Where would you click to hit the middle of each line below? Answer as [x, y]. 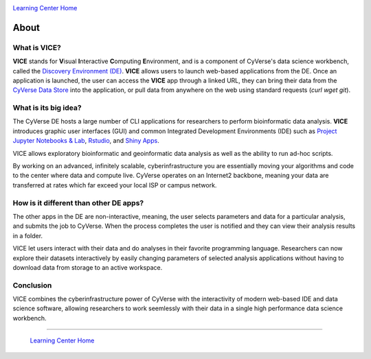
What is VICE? [37, 47]
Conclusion [32, 285]
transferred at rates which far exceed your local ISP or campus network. [115, 185]
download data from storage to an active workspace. [88, 267]
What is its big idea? [47, 108]
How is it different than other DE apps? [78, 202]
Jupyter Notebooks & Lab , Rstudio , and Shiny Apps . [86, 141]
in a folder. [28, 235]
